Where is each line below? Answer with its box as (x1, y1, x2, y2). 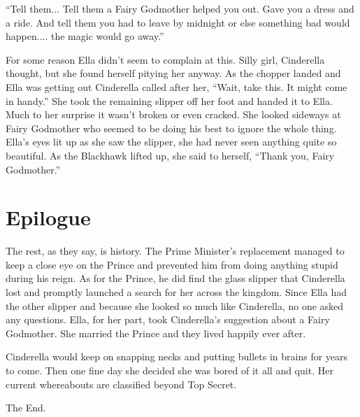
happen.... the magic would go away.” (6, 29, 164, 43)
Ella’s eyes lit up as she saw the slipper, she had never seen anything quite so (6, 134, 337, 149)
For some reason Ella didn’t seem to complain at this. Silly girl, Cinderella (6, 52, 325, 66)
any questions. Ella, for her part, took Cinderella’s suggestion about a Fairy (6, 312, 330, 327)
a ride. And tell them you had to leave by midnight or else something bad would (6, 15, 350, 29)
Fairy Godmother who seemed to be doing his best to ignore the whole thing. (6, 120, 337, 135)
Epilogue (6, 203, 91, 232)
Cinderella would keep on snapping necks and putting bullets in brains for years (6, 349, 348, 364)
